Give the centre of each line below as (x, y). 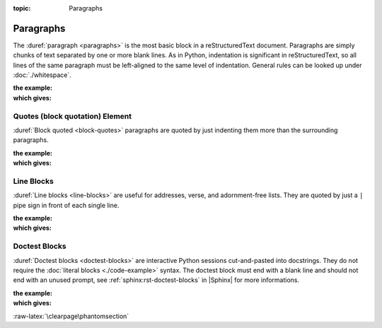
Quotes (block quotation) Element (73, 116)
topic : (22, 8)
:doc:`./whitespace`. (42, 75)
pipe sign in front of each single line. (66, 205)
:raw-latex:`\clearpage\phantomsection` (71, 316)
